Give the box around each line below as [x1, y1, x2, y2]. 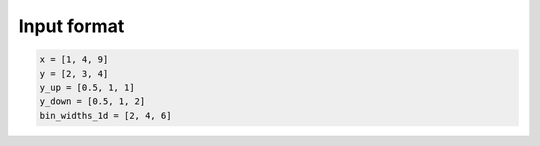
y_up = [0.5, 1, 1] [39, 81, 135, 93]
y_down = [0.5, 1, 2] [39, 96, 146, 107]
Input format [18, 15, 125, 37]
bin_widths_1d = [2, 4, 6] [39, 110, 172, 121]
